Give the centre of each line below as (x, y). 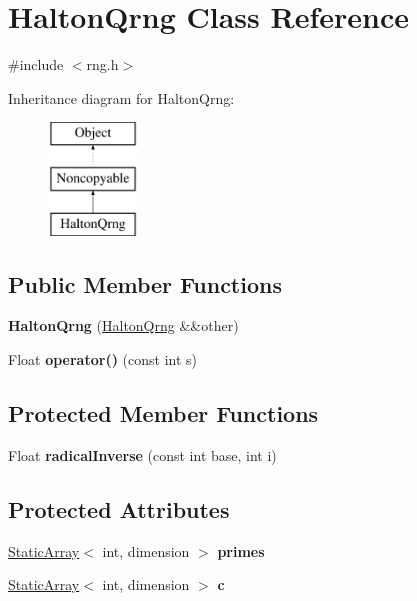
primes (241, 550)
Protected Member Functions (163, 413)
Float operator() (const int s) (102, 359)
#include (36, 64)
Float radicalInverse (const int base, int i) (142, 454)
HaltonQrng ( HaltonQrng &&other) (123, 325)
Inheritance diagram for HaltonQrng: (121, 97)
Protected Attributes (119, 508)
